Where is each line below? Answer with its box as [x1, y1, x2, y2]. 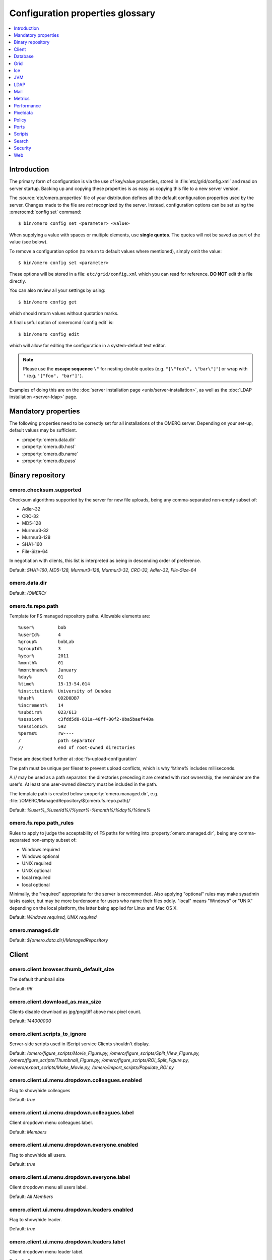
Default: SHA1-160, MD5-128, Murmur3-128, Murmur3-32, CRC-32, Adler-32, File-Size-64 [9, 567, 196, 573]
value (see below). [9, 239, 48, 245]
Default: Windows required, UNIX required [9, 914, 97, 920]
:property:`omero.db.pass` [22, 458, 77, 464]
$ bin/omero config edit [18, 331, 80, 337]
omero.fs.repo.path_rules [9, 820, 74, 827]
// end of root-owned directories [18, 744, 135, 750]
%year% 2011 [18, 653, 69, 659]
